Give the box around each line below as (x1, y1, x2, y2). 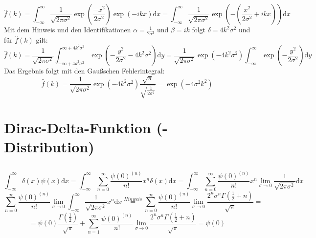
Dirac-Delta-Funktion (4, 117, 151, 137)
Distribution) (4, 137, 94, 157)
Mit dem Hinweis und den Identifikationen (4, 24, 131, 35)
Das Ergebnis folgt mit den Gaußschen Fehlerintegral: (4, 66, 165, 76)
